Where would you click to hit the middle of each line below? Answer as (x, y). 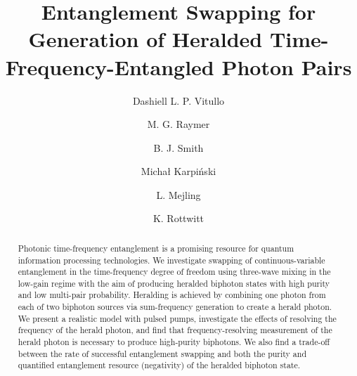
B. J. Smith (178, 147)
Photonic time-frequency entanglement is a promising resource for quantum (156, 248)
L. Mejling (178, 194)
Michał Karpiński (178, 171)
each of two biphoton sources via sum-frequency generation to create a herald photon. (175, 307)
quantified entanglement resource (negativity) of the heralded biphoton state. (159, 365)
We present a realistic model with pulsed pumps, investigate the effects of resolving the (177, 318)
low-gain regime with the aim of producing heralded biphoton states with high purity (174, 283)
